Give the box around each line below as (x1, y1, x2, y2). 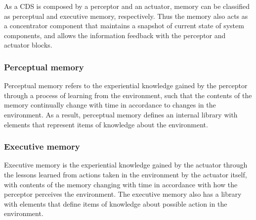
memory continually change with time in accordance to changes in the (4, 100, 216, 110)
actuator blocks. (4, 40, 52, 50)
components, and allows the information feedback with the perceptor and (4, 30, 226, 40)
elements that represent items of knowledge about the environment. (4, 119, 208, 129)
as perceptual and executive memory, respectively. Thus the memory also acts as (4, 10, 248, 21)
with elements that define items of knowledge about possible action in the (4, 198, 227, 209)
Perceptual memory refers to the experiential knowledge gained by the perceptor (4, 80, 248, 91)
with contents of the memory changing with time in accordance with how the (4, 179, 238, 189)
